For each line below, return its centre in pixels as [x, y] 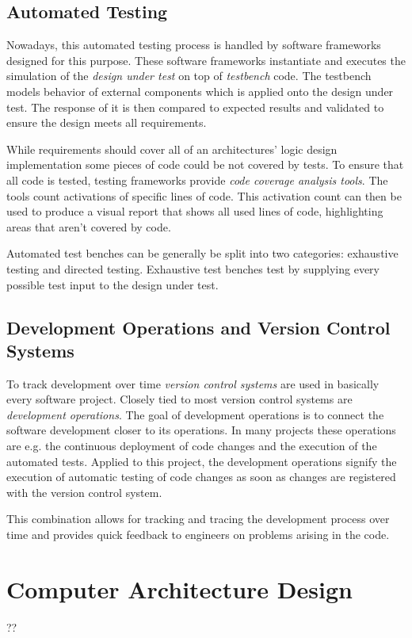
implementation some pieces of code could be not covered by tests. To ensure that [205, 164]
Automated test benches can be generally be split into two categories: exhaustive [202, 253]
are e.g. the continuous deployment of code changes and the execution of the [192, 446]
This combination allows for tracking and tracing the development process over [198, 519]
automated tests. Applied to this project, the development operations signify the [202, 461]
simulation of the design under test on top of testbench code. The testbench [189, 76]
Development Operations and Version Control [198, 327]
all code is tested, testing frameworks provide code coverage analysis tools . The [197, 180]
